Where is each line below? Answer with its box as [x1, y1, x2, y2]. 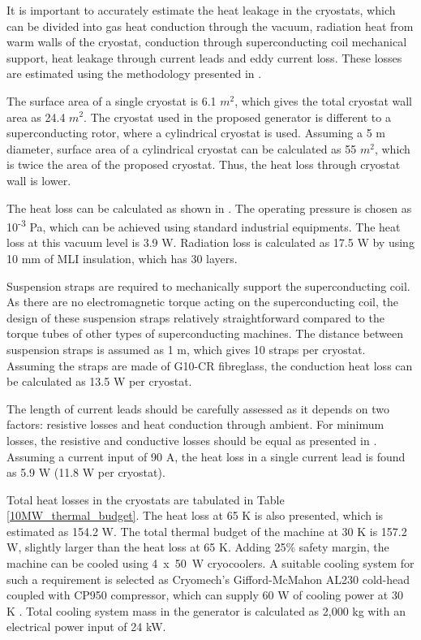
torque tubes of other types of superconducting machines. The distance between [6, 325, 403, 342]
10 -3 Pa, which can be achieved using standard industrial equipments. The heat [6, 216, 401, 235]
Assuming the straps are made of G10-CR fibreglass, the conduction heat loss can [6, 357, 413, 374]
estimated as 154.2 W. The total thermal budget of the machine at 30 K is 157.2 [6, 522, 407, 539]
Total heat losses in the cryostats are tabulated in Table [6, 491, 285, 508]
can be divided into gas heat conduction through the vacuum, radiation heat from [6, 17, 414, 34]
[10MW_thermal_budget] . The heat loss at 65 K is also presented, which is [6, 507, 384, 524]
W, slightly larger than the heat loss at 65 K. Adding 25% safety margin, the [6, 538, 389, 556]
